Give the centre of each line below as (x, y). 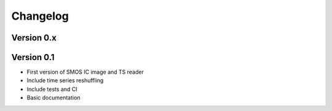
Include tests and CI (52, 89)
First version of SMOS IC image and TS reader (85, 72)
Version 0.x (34, 38)
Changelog (40, 16)
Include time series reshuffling (65, 80)
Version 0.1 (33, 57)
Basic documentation (53, 98)
